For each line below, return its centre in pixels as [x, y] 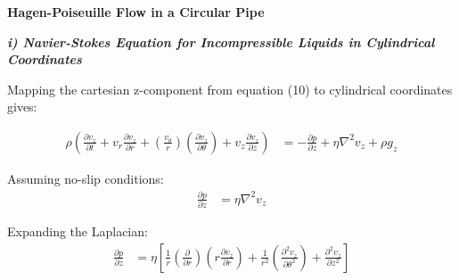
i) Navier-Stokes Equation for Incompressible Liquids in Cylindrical [221, 41]
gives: [22, 107]
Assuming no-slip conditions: [86, 178]
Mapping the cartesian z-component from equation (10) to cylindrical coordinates [230, 89]
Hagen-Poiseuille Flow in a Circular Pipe [136, 12]
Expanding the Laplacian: [78, 231]
